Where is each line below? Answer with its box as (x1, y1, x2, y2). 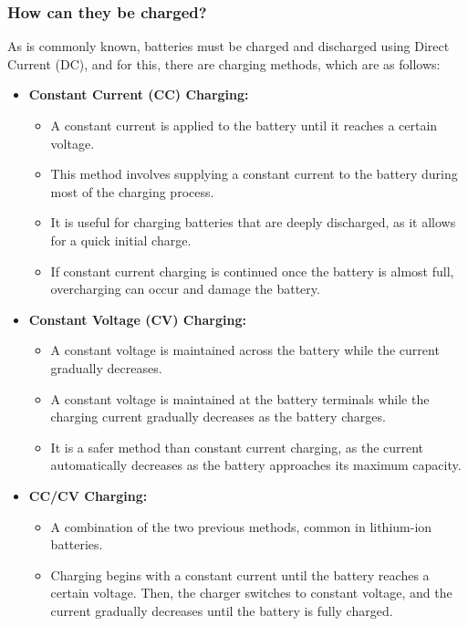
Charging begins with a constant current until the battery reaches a (50, 565, 430, 584)
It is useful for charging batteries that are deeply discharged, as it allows (50, 213, 456, 232)
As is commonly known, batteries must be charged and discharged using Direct (7, 37, 450, 56)
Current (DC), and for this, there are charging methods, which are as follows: (7, 54, 441, 73)
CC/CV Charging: (28, 485, 148, 505)
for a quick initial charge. (50, 230, 192, 249)
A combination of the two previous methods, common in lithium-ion (50, 516, 432, 536)
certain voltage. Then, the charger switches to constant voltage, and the (50, 583, 452, 602)
